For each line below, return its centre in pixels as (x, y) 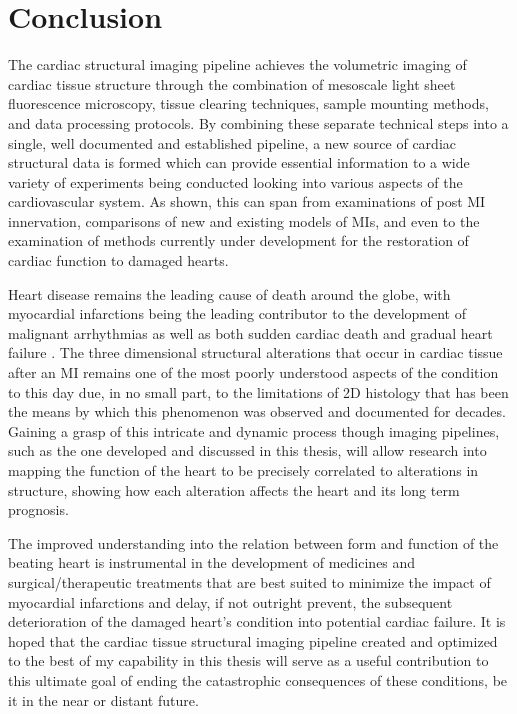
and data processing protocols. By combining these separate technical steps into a (258, 122)
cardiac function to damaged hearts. (118, 260)
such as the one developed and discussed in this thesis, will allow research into (247, 450)
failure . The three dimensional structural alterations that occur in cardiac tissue (255, 352)
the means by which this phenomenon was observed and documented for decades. (257, 411)
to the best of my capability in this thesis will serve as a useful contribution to (248, 660)
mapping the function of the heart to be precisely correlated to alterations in (243, 470)
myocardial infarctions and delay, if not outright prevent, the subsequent (230, 601)
